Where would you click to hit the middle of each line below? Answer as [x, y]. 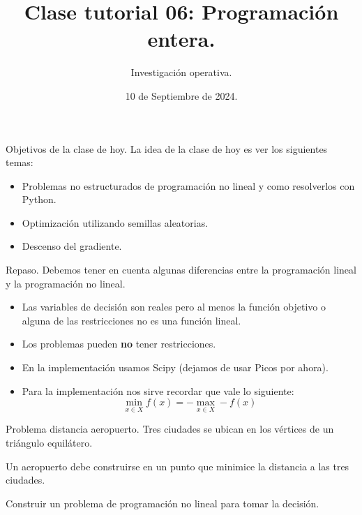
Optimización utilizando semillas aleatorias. [115, 222]
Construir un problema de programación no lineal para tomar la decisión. [163, 503]
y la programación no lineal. [66, 283]
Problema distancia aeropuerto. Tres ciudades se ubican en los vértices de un [170, 429]
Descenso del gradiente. [72, 246]
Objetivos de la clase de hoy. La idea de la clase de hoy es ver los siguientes [167, 148]
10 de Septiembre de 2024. [181, 95]
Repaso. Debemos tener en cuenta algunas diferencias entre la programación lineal [181, 270]
